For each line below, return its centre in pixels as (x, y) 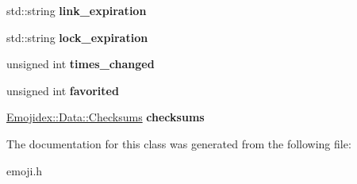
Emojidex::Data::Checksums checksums (106, 117)
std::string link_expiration (77, 10)
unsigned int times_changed (81, 64)
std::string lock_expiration (77, 37)
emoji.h (25, 170)
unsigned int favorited (63, 90)
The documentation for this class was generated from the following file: (179, 143)
